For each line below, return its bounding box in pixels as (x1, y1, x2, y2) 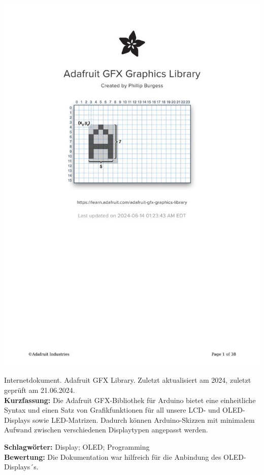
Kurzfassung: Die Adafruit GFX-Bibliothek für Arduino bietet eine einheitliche (4, 394, 256, 405)
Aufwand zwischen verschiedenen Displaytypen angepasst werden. (4, 424, 208, 435)
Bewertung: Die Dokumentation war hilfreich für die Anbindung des (4, 451, 221, 462)
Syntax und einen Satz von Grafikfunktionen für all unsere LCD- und (4, 405, 220, 415)
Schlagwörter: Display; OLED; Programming (4, 441, 150, 452)
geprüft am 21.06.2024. (4, 385, 75, 395)
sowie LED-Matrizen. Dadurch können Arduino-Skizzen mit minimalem (32, 414, 255, 425)
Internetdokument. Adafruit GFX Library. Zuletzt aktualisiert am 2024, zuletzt (4, 375, 251, 385)
